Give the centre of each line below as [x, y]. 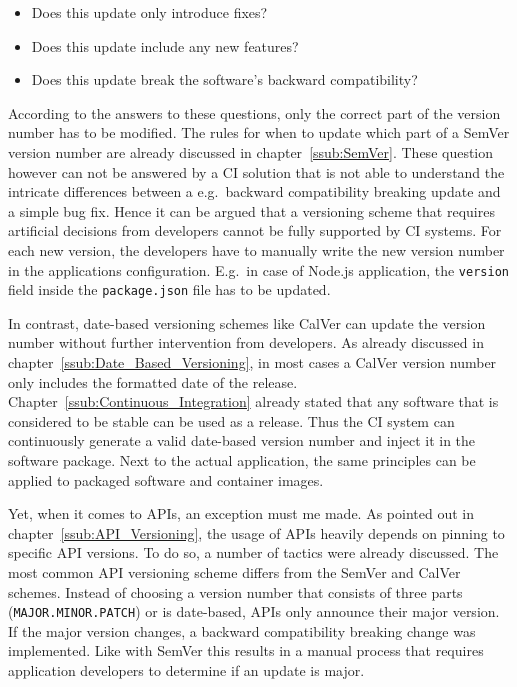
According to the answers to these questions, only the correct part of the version [254, 112]
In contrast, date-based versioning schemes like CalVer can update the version [247, 322]
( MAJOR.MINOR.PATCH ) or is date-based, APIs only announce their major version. [254, 611]
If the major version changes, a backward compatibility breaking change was [242, 630]
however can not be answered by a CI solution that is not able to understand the [256, 171]
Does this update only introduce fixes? [149, 12]
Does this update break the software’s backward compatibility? [224, 79]
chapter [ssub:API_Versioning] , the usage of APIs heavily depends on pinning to [256, 532]
